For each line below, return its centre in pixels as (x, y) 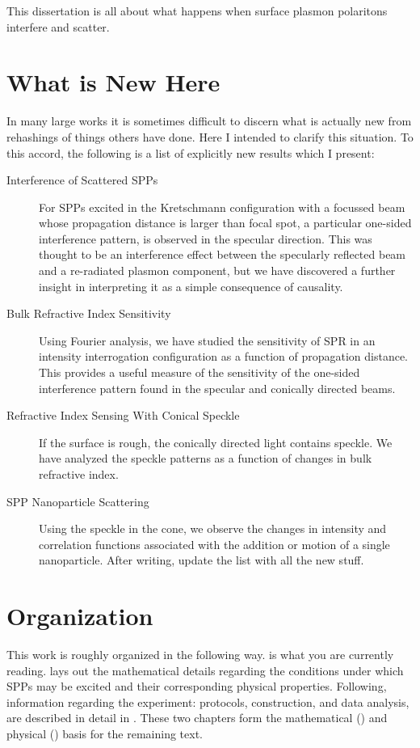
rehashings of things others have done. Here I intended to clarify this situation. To (210, 136)
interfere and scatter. (58, 26)
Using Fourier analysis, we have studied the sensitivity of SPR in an (207, 340)
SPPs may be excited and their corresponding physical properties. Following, (197, 686)
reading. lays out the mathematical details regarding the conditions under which (205, 670)
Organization (80, 616)
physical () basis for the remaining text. (105, 734)
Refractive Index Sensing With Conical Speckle (123, 415)
